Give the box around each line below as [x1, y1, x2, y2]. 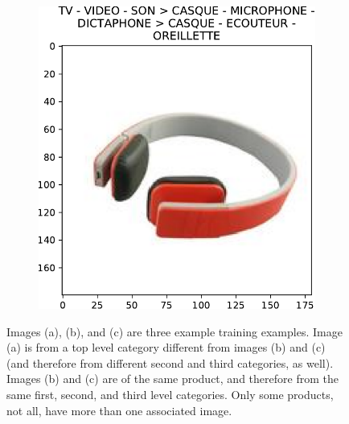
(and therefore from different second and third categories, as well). [6, 354, 334, 371]
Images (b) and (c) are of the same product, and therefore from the [6, 370, 339, 387]
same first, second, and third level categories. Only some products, [6, 386, 334, 402]
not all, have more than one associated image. [6, 401, 232, 418]
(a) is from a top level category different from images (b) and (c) [6, 339, 326, 356]
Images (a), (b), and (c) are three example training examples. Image [6, 323, 343, 340]
